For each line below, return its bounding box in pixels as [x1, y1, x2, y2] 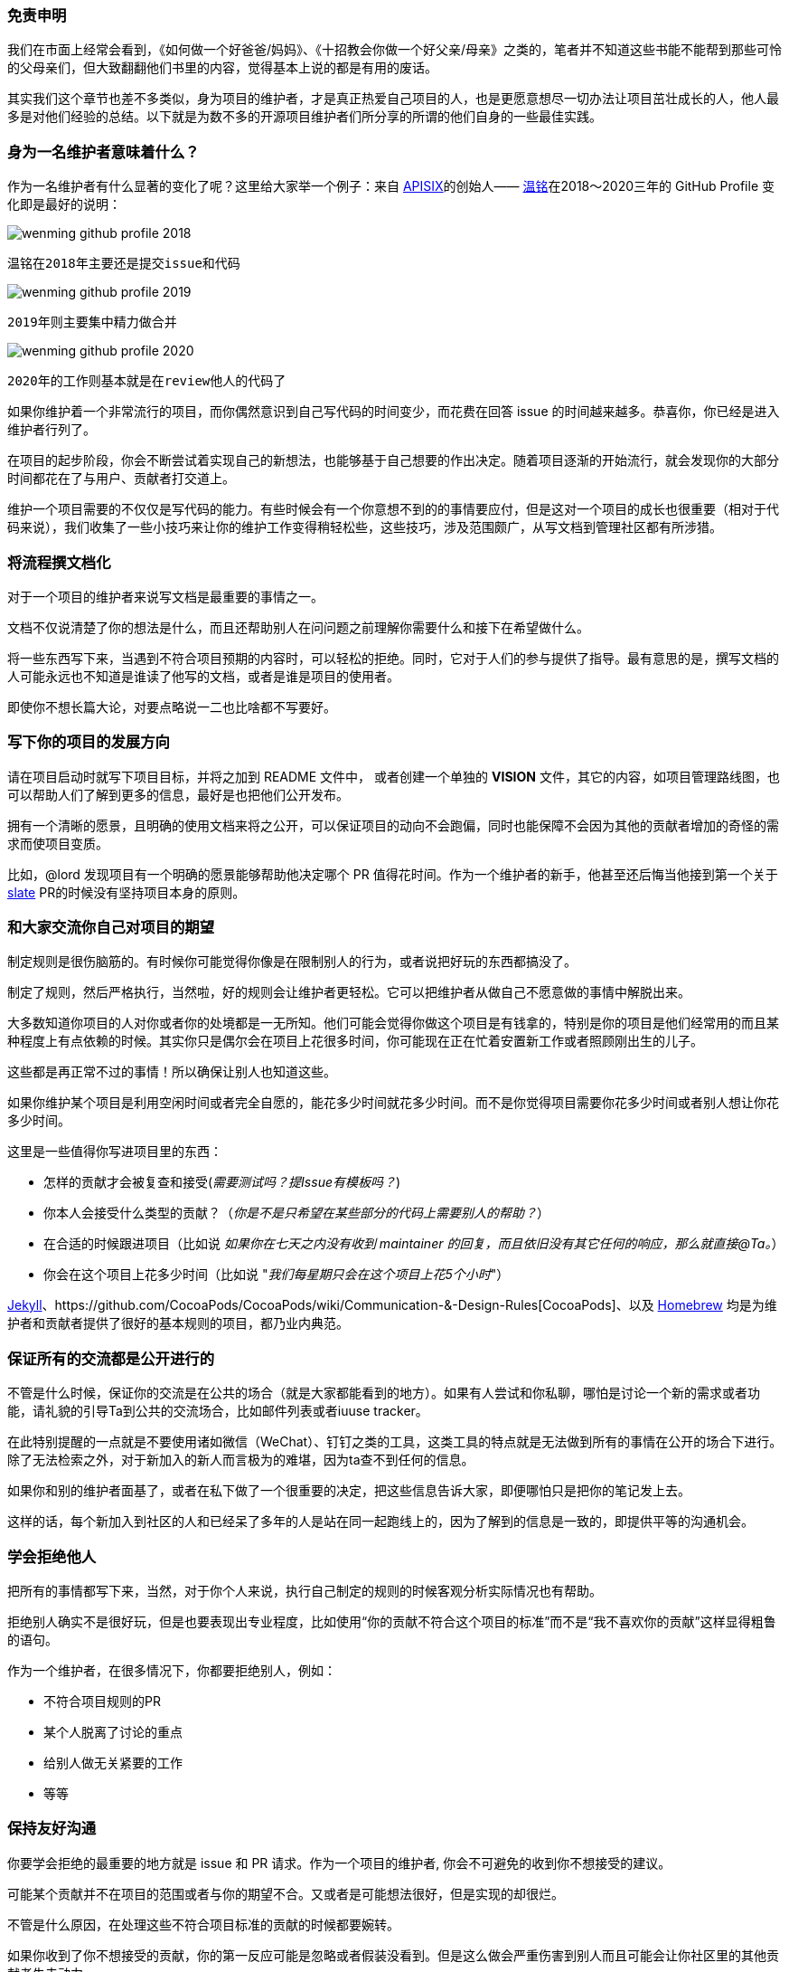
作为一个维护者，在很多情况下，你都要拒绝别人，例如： [7, 1662, 336, 1678]
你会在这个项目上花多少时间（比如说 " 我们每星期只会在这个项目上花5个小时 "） [43, 1266, 510, 1283]
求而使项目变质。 [7, 835, 108, 851]
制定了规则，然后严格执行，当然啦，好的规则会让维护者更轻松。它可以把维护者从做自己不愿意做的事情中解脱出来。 [7, 984, 690, 1000]
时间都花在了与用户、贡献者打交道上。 [7, 470, 235, 487]
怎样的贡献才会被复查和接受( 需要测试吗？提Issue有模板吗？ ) [43, 1174, 401, 1190]
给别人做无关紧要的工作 [43, 1754, 183, 1770]
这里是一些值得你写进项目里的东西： [7, 1143, 222, 1160]
